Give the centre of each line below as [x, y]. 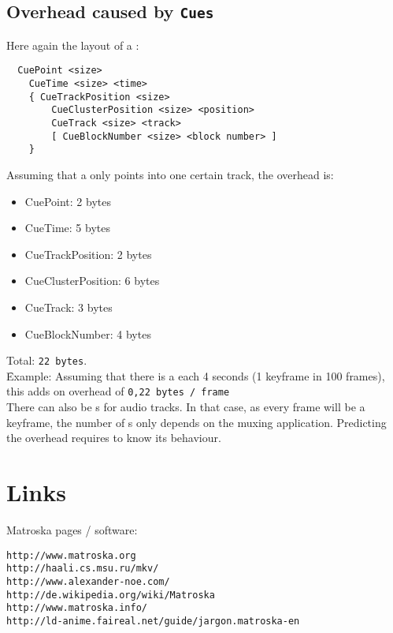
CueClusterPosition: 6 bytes [92, 281]
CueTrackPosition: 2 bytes [88, 254]
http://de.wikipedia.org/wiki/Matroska [111, 595]
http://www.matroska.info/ [77, 608]
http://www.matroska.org [71, 555]
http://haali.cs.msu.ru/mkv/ [83, 569]
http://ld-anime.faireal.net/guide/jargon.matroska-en [153, 621]
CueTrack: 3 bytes [69, 307]
